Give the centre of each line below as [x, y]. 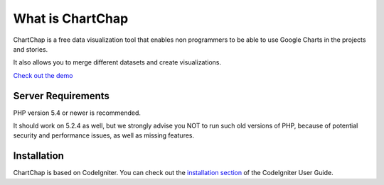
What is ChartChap [71, 18]
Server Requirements [62, 96]
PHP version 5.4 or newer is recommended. [77, 113]
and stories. [31, 49]
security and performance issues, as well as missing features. [104, 135]
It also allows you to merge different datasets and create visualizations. [117, 62]
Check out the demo [43, 75]
